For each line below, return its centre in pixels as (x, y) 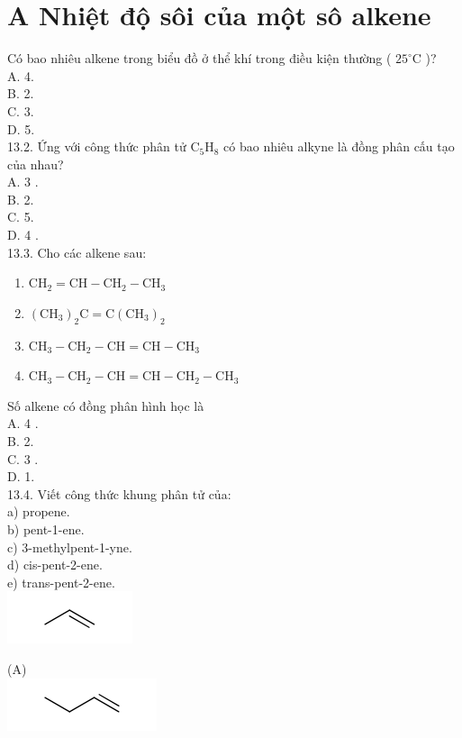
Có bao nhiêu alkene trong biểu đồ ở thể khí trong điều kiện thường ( (199, 58)
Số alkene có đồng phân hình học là (106, 405)
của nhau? (36, 164)
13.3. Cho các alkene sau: (77, 252)
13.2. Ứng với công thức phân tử (97, 146)
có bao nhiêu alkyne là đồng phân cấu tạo (339, 146)
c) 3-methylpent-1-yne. (70, 547)
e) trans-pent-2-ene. (61, 582)
